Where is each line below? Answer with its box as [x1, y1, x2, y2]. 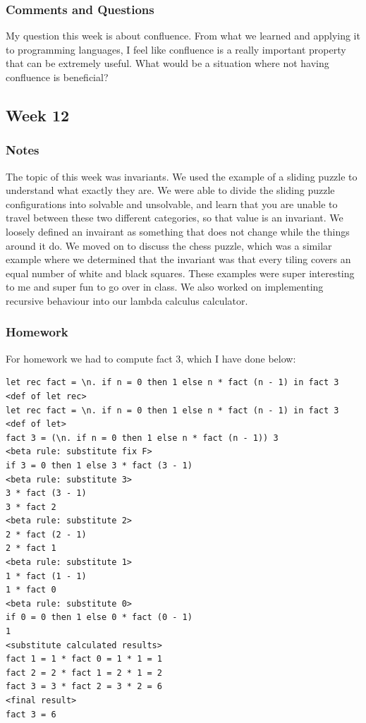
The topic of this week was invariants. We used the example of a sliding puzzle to [6, 169, 358, 183]
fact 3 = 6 [6, 709, 56, 719]
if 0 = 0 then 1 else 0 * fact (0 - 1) [6, 612, 193, 623]
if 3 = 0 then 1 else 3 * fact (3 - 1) [6, 460, 193, 470]
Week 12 [6, 104, 70, 126]
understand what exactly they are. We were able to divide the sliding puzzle [6, 183, 335, 198]
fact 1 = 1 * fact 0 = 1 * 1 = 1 [6, 654, 162, 664]
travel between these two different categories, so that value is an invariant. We [6, 210, 343, 225]
